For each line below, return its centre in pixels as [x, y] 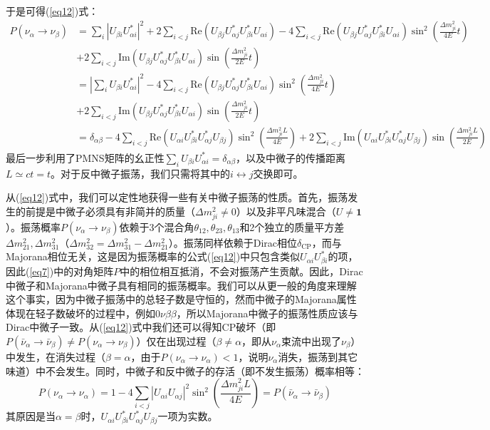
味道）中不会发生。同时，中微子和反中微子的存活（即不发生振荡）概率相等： [185, 370]
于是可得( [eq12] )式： [52, 11]
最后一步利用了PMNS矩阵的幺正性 [85, 157]
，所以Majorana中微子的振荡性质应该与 [267, 313]
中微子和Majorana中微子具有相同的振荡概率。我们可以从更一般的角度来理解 [181, 285]
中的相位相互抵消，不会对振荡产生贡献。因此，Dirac [241, 271]
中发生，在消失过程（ [56, 356]
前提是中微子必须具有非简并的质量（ [110, 211]
